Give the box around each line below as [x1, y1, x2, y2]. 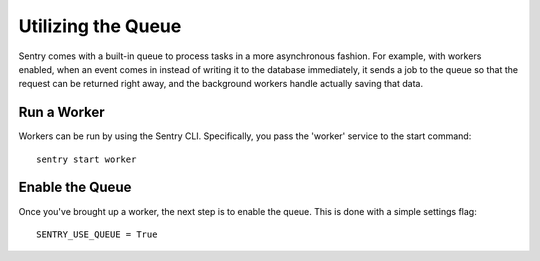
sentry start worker [36, 153, 137, 165]
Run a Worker [18, 104, 105, 121]
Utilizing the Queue [18, 15, 182, 37]
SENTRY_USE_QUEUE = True [36, 228, 158, 240]
